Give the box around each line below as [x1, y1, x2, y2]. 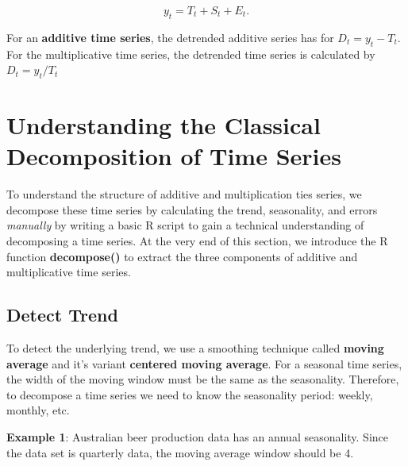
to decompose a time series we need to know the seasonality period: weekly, [6, 386, 373, 402]
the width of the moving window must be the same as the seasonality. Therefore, [6, 371, 399, 387]
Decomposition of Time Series [6, 140, 341, 172]
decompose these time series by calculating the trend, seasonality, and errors [6, 201, 378, 218]
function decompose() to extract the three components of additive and [6, 248, 358, 264]
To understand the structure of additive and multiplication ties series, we [6, 186, 362, 202]
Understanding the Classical [6, 109, 321, 141]
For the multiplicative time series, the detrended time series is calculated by [6, 45, 375, 62]
